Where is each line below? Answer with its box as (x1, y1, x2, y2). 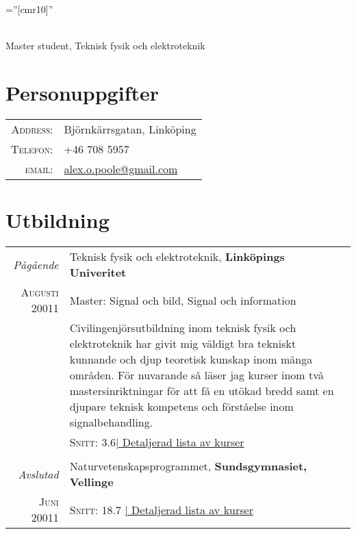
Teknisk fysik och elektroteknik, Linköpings (69, 249, 285, 265)
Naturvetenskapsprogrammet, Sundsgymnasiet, (69, 458, 307, 474)
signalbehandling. (69, 414, 153, 431)
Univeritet (69, 264, 127, 281)
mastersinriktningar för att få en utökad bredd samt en (69, 383, 334, 399)
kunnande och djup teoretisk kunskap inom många (69, 351, 313, 368)
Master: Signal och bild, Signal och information (69, 292, 296, 308)
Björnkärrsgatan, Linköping (64, 120, 196, 137)
